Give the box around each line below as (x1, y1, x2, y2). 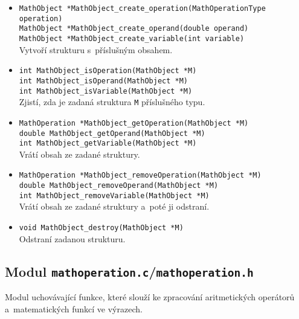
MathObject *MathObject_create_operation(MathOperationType (19, 4, 266, 13)
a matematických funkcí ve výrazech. (5, 302, 143, 315)
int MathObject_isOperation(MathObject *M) (19, 66, 197, 76)
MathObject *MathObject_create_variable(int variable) (19, 34, 245, 43)
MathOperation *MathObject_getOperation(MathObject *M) (19, 118, 249, 127)
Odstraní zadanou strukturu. (19, 232, 126, 245)
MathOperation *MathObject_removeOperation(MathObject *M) (19, 171, 262, 180)
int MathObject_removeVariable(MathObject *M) (19, 191, 210, 200)
